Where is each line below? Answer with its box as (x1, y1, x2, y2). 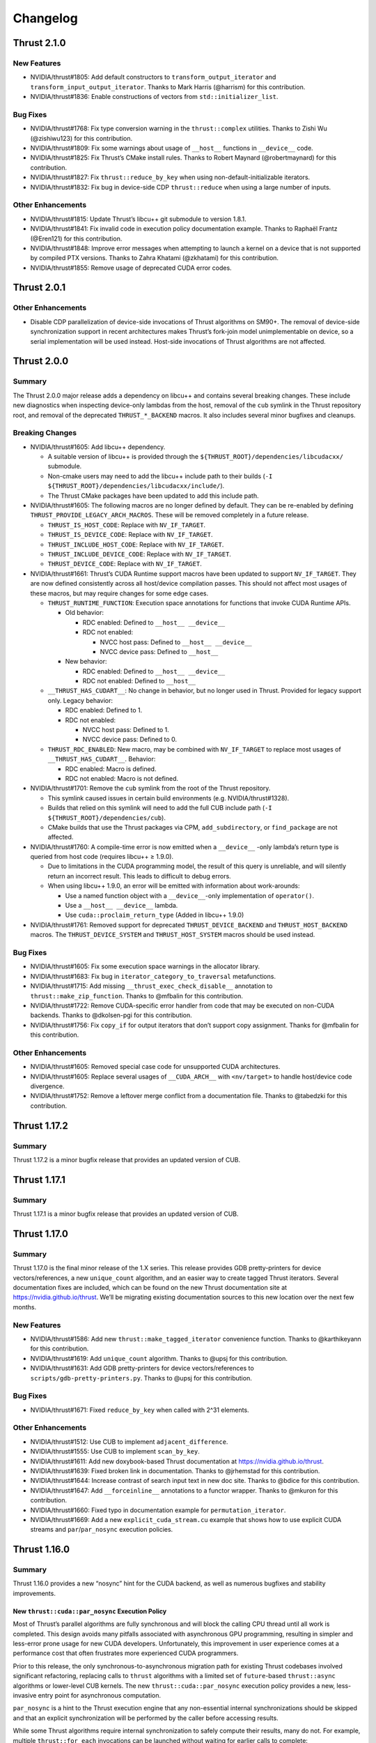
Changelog (13, 10, 78, 26)
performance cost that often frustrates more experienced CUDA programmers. (13, 1649, 239, 1657)
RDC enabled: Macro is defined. (65, 764, 157, 773)
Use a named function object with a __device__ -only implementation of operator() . (65, 891, 315, 899)
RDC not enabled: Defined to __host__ (82, 677, 196, 685)
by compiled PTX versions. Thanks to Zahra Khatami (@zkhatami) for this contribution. (30, 254, 279, 262)
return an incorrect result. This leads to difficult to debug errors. (47, 871, 231, 880)
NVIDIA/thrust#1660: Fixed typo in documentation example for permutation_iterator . (30, 1506, 286, 1514)
